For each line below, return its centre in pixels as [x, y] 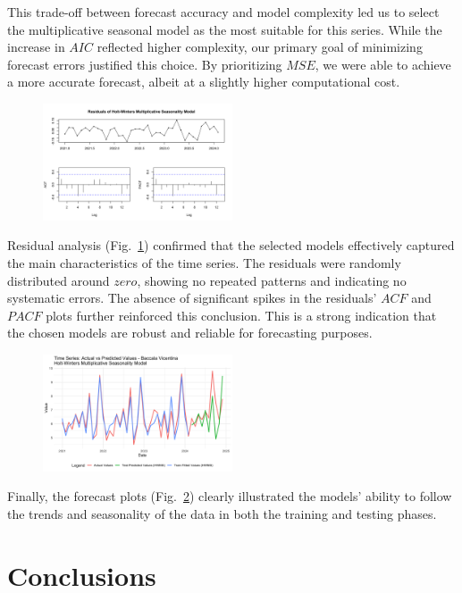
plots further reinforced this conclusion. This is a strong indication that [241, 315]
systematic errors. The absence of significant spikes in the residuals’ [192, 298]
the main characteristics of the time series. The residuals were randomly [204, 263]
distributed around [59, 280]
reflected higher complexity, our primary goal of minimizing [260, 47]
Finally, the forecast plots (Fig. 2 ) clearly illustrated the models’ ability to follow [230, 496]
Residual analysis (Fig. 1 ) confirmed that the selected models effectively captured [231, 245]
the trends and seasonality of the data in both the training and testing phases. [222, 514]
